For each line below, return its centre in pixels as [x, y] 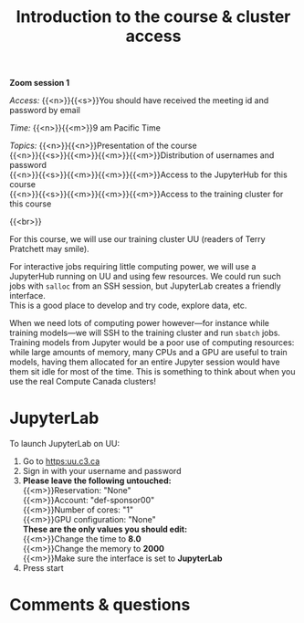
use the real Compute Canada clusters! [83, 382]
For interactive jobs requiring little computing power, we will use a [133, 267]
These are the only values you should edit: [105, 529]
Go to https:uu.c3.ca [61, 461]
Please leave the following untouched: [97, 480]
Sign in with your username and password [102, 471]
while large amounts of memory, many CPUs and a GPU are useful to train [148, 353]
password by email [45, 111]
